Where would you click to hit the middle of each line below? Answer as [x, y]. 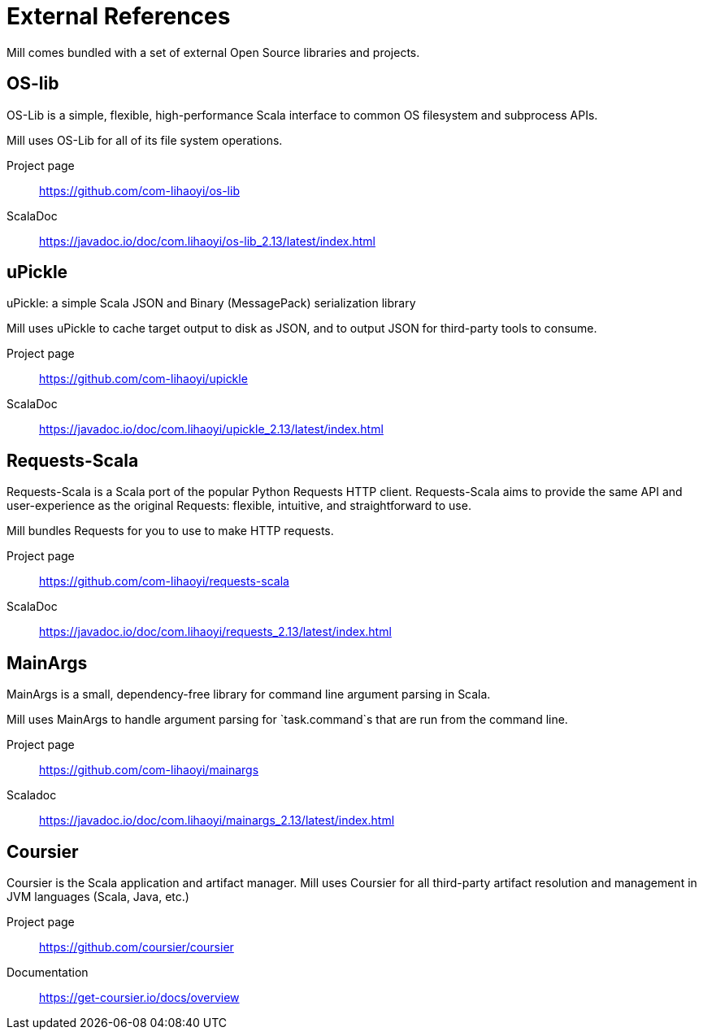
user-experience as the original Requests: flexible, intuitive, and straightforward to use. [239, 506]
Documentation [48, 972]
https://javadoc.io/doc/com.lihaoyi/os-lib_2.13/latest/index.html [207, 241]
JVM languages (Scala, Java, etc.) [98, 896]
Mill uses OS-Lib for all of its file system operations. [145, 140]
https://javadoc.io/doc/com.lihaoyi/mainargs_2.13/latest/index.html [217, 821]
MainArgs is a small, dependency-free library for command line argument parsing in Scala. [249, 694]
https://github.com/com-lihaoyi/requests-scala [164, 581]
